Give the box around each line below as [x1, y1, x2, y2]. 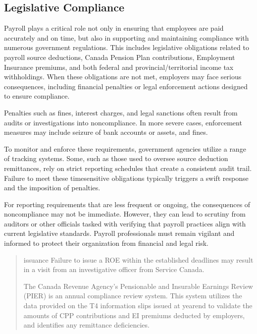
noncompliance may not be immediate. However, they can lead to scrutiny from [4, 209, 246, 219]
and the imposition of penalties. [4, 182, 101, 193]
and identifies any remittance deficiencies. [23, 320, 150, 330]
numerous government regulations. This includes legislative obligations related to [4, 42, 249, 53]
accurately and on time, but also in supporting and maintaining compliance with [4, 32, 249, 43]
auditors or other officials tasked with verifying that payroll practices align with [4, 218, 246, 228]
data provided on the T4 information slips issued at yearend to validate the [23, 300, 253, 311]
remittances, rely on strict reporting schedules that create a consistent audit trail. [4, 163, 252, 173]
